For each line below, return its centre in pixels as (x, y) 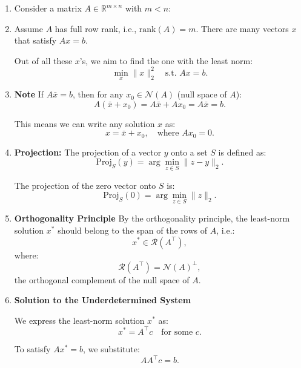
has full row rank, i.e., (96, 28)
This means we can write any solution (84, 123)
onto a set (189, 152)
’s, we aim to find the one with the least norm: (166, 60)
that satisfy (35, 40)
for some (177, 332)
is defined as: (242, 152)
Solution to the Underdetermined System (103, 300)
